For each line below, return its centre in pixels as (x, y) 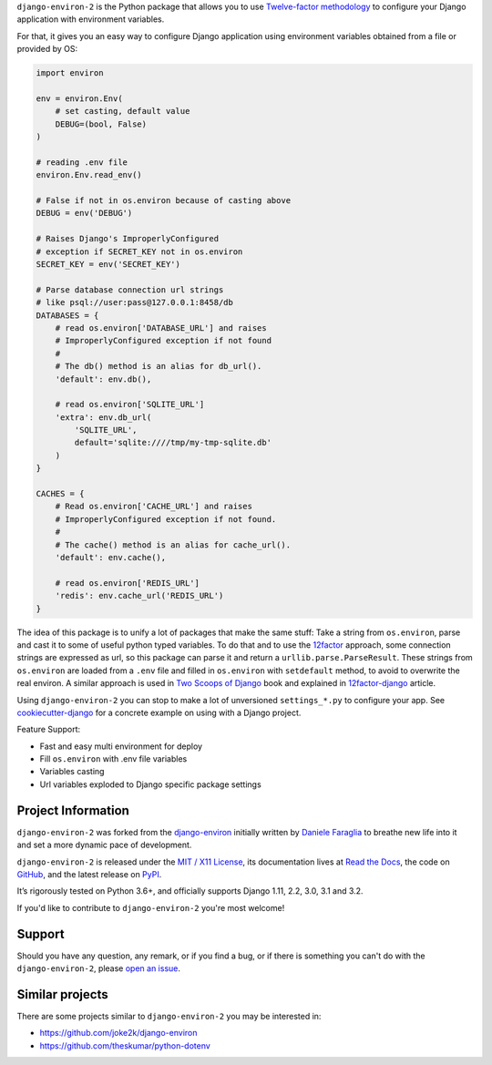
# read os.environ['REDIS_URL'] (128, 583)
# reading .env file (82, 162)
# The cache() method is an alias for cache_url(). (173, 545)
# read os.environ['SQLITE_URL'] (130, 404)
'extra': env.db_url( (103, 417)
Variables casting (72, 772)
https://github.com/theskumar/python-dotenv (125, 1045)
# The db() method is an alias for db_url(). (159, 366)
